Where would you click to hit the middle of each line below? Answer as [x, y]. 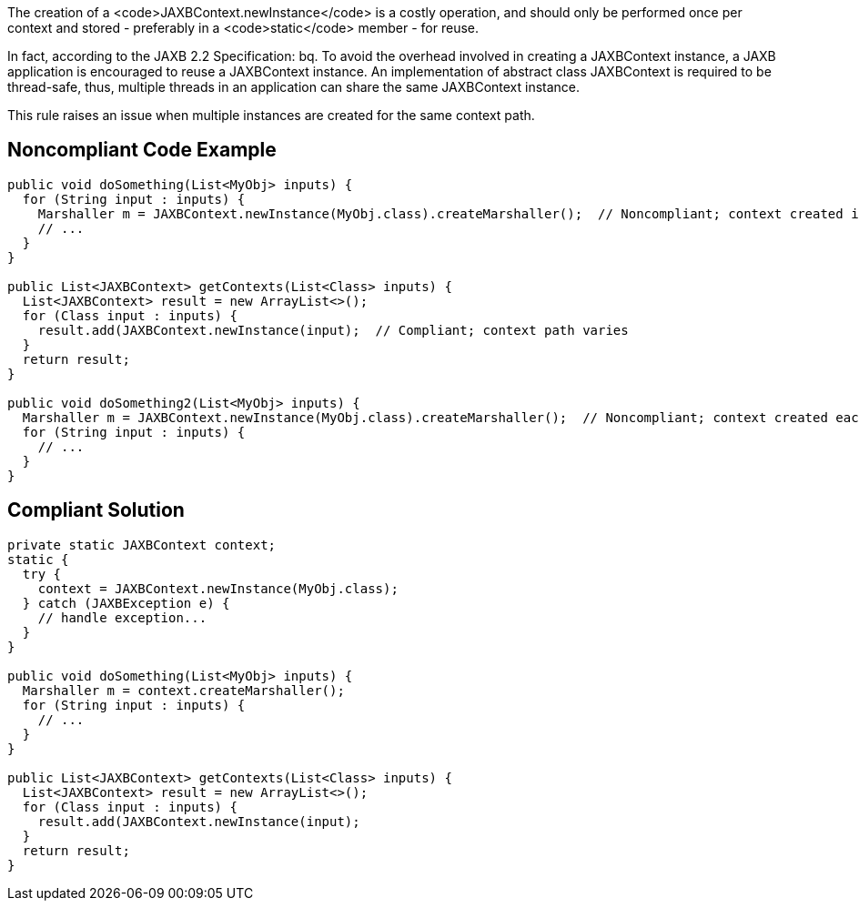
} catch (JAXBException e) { [126, 603]
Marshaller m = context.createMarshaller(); [183, 690]
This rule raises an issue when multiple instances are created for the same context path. [271, 115]
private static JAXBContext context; [142, 545]
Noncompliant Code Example [142, 150]
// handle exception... [122, 617]
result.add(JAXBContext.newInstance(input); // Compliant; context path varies [333, 330]
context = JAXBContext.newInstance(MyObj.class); [218, 588]
